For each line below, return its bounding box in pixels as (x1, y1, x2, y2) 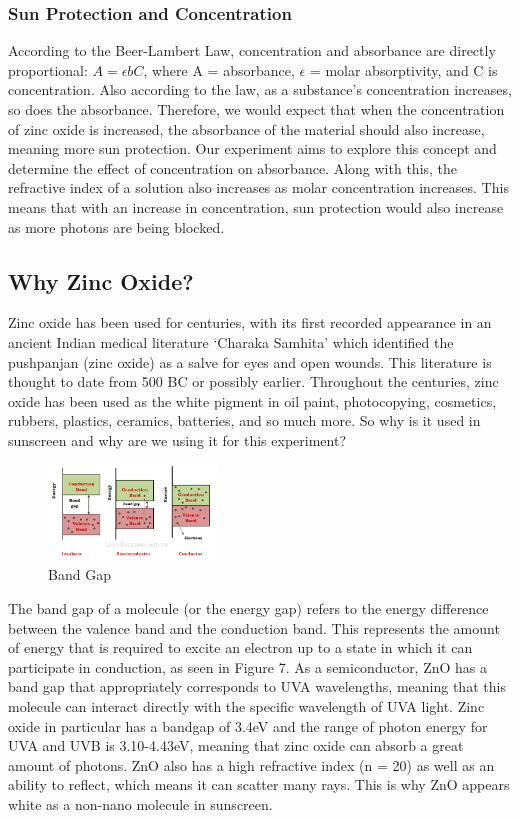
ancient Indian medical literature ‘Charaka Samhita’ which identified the (8, 331, 454, 352)
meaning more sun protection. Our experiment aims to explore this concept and (8, 138, 497, 159)
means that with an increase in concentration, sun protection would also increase (8, 196, 504, 217)
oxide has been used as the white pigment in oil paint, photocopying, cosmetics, (8, 390, 497, 411)
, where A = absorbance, (143, 59, 295, 80)
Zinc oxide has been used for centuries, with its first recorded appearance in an (8, 312, 492, 333)
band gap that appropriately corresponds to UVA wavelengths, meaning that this (8, 676, 506, 697)
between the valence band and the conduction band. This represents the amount (8, 617, 500, 638)
